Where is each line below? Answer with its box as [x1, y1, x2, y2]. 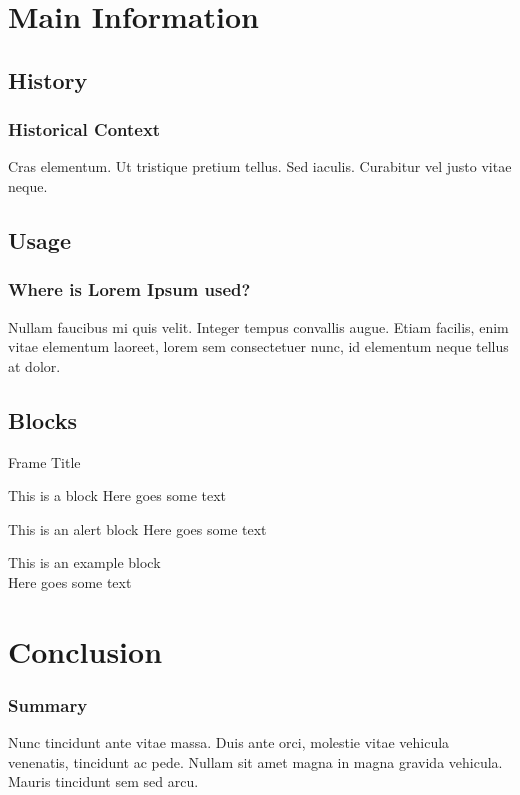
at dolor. [8, 355, 61, 376]
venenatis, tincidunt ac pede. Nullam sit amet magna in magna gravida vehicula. [8, 751, 503, 772]
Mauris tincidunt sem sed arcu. [8, 771, 199, 792]
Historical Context [8, 117, 161, 142]
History [8, 64, 88, 95]
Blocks [8, 404, 77, 435]
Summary [8, 692, 88, 717]
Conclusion [8, 630, 163, 671]
